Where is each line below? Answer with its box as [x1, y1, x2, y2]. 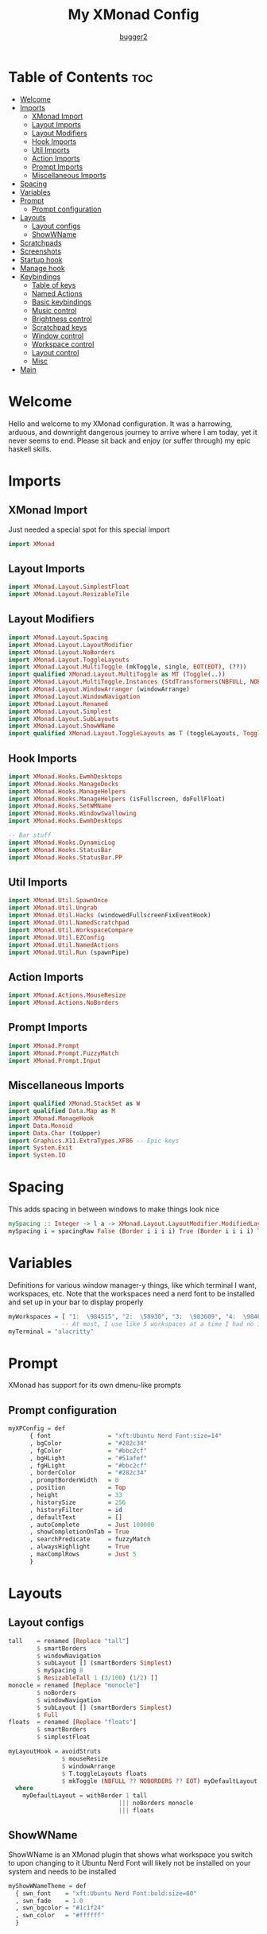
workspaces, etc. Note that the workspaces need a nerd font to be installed [8, 1289, 256, 1298]
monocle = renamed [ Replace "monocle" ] [8, 1681, 141, 1690]
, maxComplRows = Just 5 [29, 1550, 137, 1559]
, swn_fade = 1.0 [15, 1897, 83, 1905]
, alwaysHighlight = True [29, 1543, 130, 1551]
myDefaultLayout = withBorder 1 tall [22, 1792, 148, 1800]
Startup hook [19, 254, 63, 264]
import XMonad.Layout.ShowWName [8, 722, 115, 731]
